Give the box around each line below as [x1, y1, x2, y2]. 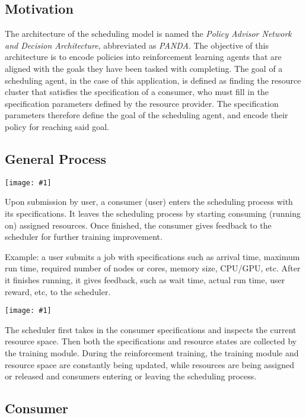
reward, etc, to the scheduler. [5, 285, 111, 297]
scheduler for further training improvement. [5, 230, 162, 243]
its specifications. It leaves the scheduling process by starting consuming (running [5, 207, 301, 219]
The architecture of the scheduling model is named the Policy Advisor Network [5, 27, 292, 40]
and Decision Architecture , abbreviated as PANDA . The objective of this [5, 39, 269, 51]
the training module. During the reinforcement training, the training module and [5, 347, 299, 359]
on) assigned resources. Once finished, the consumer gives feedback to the [5, 218, 272, 231]
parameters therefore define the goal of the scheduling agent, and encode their [5, 109, 288, 121]
